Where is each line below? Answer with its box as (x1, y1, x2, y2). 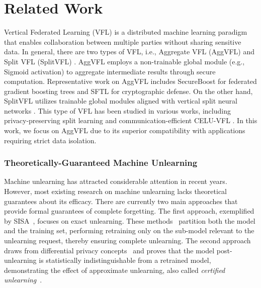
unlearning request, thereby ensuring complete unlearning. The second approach (4, 235, 251, 246)
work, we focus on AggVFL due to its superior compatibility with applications (4, 125, 245, 136)
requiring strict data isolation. (4, 135, 97, 145)
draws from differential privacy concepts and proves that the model (4, 245, 215, 255)
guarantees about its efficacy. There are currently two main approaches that (4, 196, 238, 206)
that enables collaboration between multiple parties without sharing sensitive (4, 36, 241, 47)
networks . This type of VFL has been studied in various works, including (4, 105, 231, 116)
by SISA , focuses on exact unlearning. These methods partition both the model (4, 215, 255, 226)
